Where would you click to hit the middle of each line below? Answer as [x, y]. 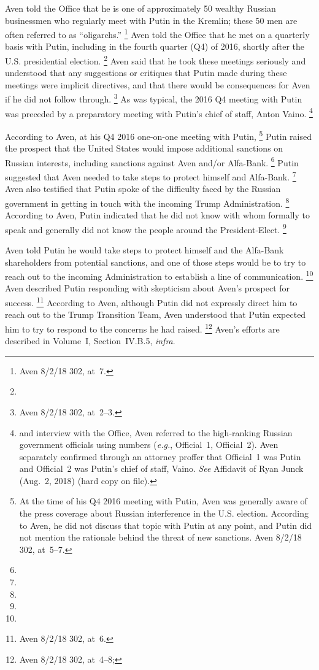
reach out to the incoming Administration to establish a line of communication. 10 [159, 275]
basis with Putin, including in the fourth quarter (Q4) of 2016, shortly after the [155, 46]
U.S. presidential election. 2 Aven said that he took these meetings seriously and [156, 60]
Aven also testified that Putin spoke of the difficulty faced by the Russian [143, 189]
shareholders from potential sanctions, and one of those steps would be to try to [156, 262]
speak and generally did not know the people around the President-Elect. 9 [146, 228]
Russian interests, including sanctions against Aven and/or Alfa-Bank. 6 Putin [152, 161]
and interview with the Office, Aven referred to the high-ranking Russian [156, 432]
